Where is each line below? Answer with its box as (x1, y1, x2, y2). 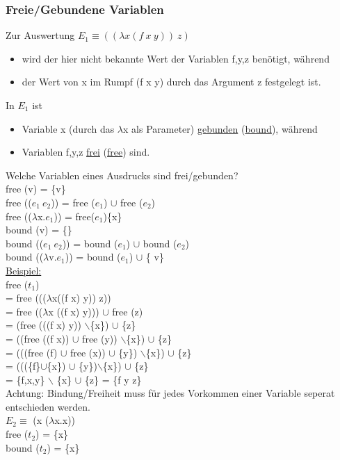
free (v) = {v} (6, 181, 66, 196)
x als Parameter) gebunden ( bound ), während (123, 121, 318, 135)
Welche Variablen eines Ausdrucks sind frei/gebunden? (6, 167, 238, 182)
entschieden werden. (6, 399, 90, 413)
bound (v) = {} (6, 222, 72, 237)
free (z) (112, 304, 143, 318)
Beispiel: (6, 263, 42, 277)
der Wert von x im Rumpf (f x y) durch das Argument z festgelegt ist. (22, 74, 321, 89)
